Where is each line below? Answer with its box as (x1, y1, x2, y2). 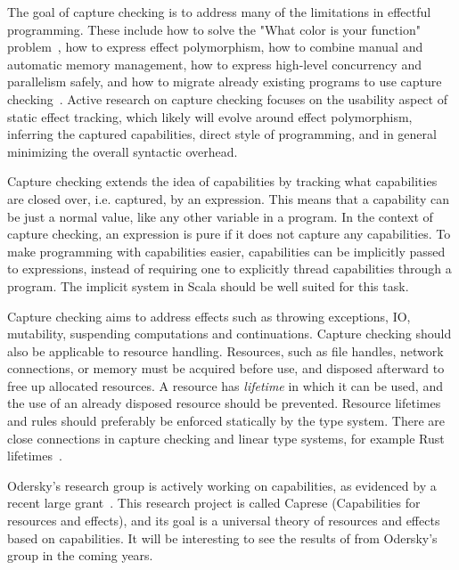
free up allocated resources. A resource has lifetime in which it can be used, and (7, 376, 443, 395)
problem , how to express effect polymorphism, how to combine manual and (7, 37, 423, 56)
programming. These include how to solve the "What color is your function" (7, 20, 421, 38)
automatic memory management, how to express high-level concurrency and (7, 54, 422, 73)
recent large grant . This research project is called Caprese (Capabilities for (7, 493, 421, 512)
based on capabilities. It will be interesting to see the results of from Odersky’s (7, 528, 438, 547)
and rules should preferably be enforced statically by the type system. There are (7, 411, 446, 430)
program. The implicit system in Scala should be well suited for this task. (7, 276, 409, 295)
